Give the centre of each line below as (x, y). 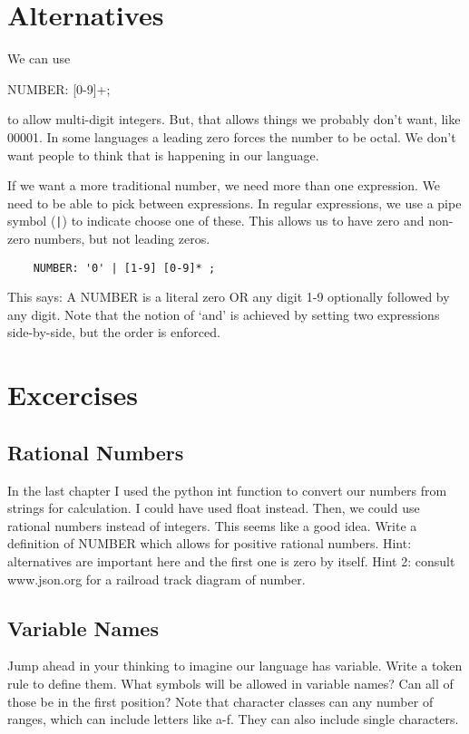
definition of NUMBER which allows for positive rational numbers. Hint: (210, 543)
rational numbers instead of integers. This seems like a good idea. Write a (212, 525)
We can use (39, 58)
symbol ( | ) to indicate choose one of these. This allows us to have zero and (216, 221)
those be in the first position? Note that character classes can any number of (220, 701)
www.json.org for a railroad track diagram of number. (156, 579)
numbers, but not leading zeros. (122, 238)
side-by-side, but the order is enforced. (114, 332)
